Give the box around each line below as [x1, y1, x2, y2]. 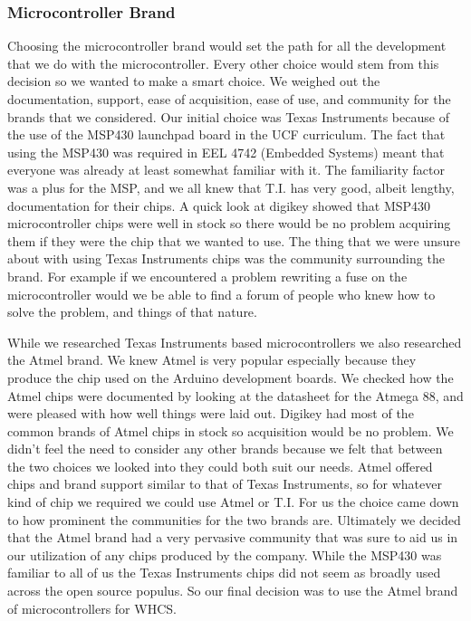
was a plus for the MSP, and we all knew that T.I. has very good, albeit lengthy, [7, 177, 455, 196]
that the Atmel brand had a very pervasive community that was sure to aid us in [7, 528, 458, 547]
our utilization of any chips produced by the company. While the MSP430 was [7, 545, 442, 564]
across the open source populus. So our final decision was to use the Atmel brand [7, 581, 458, 600]
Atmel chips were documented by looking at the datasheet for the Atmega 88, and [7, 386, 464, 405]
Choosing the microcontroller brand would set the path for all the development [7, 36, 447, 55]
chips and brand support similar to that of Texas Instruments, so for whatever [7, 474, 442, 493]
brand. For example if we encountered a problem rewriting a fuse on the [7, 266, 408, 285]
